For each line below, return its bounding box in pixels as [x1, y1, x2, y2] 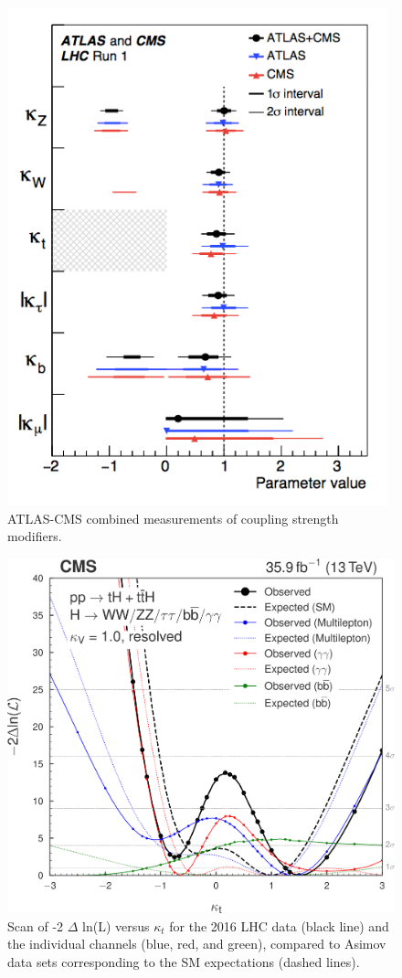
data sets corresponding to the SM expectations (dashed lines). [7, 951, 360, 971]
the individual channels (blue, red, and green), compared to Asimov [7, 934, 386, 953]
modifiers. [7, 526, 62, 546]
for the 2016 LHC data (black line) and [169, 916, 389, 935]
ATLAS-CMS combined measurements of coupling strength [7, 508, 339, 527]
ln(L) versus [82, 916, 150, 935]
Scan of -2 [7, 916, 64, 935]
